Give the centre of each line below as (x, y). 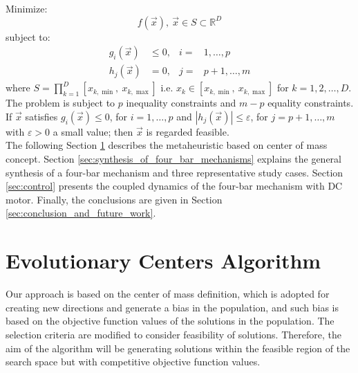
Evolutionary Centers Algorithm (163, 261)
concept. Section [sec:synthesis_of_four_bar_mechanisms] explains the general (173, 159)
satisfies (41, 116)
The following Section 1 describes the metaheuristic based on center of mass (167, 145)
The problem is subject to (60, 103)
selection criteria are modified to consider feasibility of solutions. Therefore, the (173, 334)
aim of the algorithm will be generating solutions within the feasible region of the (178, 348)
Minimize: (27, 8)
